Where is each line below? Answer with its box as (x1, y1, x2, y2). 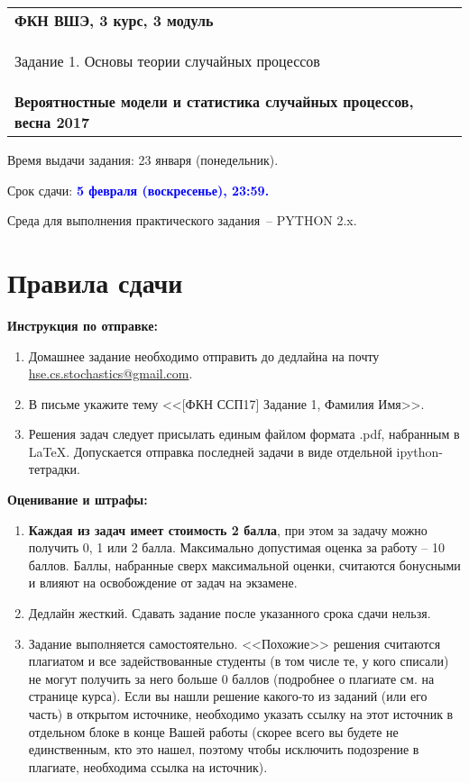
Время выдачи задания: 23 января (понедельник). (7, 150, 279, 168)
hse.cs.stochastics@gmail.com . (28, 364, 193, 383)
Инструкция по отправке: (7, 315, 158, 334)
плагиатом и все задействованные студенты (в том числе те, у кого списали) (28, 651, 449, 670)
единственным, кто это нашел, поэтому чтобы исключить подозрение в (28, 740, 419, 759)
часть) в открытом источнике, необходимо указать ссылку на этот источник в (28, 705, 454, 723)
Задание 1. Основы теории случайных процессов (14, 50, 320, 71)
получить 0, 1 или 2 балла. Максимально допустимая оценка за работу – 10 (28, 538, 445, 557)
